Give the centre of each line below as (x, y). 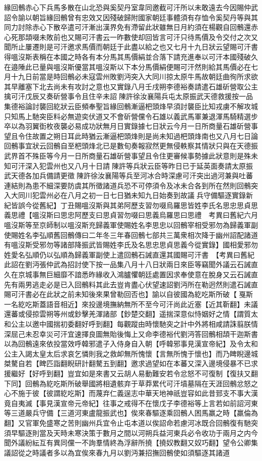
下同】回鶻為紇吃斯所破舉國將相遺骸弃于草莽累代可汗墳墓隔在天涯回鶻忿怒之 (131, 383)
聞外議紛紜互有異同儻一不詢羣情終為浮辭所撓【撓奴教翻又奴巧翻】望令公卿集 (131, 443)
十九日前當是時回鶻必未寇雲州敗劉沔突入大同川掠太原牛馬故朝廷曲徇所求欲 (134, 76)
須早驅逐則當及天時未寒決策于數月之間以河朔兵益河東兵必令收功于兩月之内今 (131, 432)
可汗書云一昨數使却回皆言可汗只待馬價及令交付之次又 (170, 37)
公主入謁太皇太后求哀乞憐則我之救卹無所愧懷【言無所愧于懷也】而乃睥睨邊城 (131, 353)
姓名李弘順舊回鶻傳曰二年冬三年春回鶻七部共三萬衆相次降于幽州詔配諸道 (138, 235)
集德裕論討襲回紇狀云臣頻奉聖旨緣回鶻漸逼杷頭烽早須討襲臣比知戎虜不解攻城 (131, 106)
